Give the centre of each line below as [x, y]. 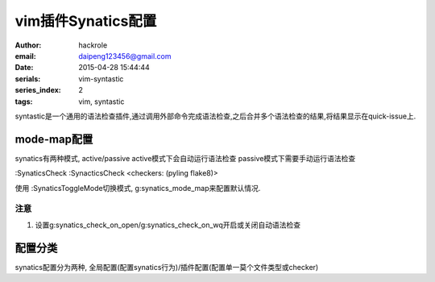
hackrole [93, 45]
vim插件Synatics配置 [86, 21]
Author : [28, 45]
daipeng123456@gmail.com [125, 56]
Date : [24, 68]
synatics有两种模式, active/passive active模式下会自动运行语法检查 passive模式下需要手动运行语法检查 [185, 158]
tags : [24, 102]
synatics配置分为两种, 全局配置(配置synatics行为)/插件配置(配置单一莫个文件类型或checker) [167, 267]
